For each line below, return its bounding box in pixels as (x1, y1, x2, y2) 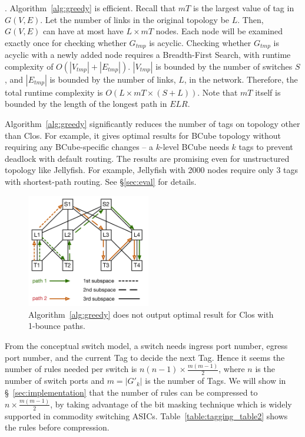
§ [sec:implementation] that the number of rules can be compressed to (5, 386, 258, 398)
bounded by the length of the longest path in (5, 97, 167, 110)
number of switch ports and (5, 374, 105, 387)
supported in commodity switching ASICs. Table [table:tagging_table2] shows (5, 409, 288, 422)
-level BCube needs (160, 141, 229, 153)
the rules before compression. (5, 421, 110, 433)
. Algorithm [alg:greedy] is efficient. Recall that (5, 2, 176, 14)
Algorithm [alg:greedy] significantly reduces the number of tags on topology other (5, 118, 300, 130)
